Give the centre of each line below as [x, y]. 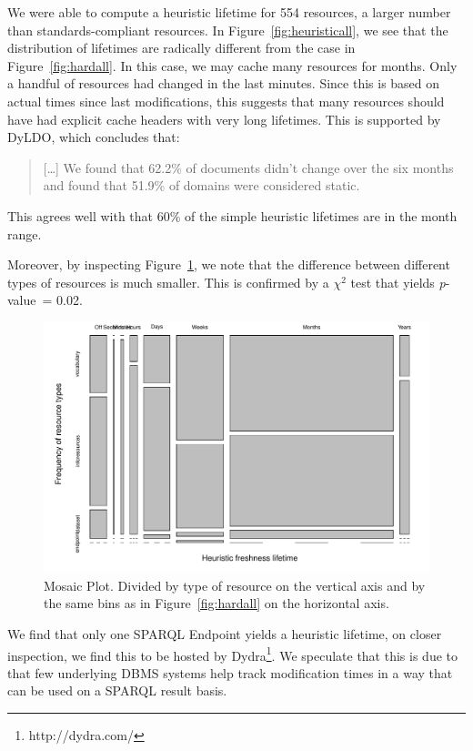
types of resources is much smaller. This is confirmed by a [168, 282]
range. [25, 233]
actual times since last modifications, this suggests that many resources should [226, 101]
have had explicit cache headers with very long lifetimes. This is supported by [224, 119]
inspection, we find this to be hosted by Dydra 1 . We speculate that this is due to [232, 654]
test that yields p [398, 282]
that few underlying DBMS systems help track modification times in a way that [230, 672]
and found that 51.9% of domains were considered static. [201, 185]
